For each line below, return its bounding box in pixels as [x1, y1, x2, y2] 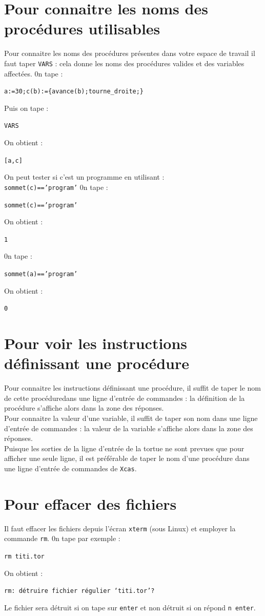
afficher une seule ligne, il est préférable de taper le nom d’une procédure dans [4, 453, 250, 464]
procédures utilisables [4, 18, 160, 39]
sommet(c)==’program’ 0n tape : [4, 181, 108, 192]
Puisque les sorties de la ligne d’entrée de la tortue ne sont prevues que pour [4, 442, 244, 453]
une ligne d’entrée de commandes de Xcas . [4, 463, 137, 474]
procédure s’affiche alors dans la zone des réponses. [4, 402, 164, 413]
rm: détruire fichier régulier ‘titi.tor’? [4, 587, 155, 595]
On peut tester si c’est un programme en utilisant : [4, 171, 165, 182]
